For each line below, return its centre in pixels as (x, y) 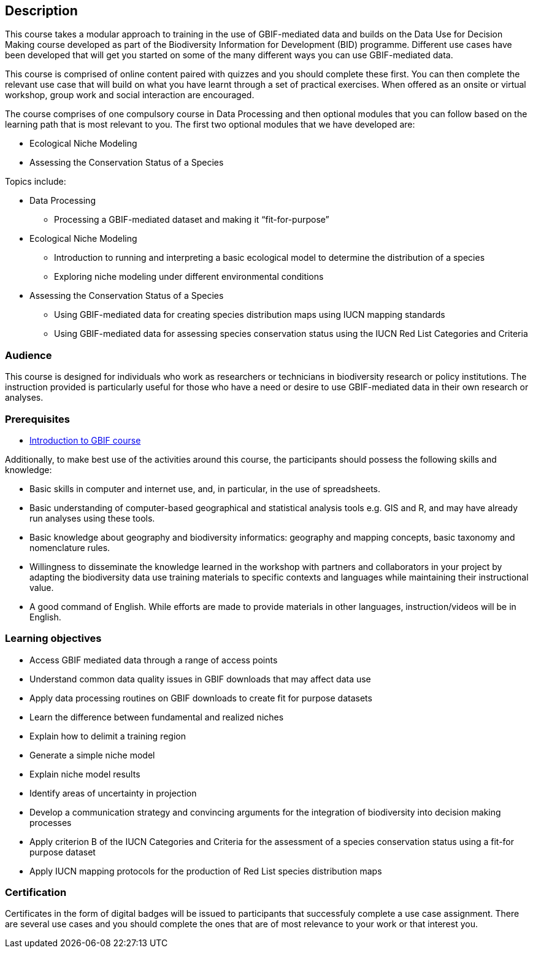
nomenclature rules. (70, 547)
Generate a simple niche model (92, 755)
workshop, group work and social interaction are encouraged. (130, 95)
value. (42, 587)
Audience (29, 355)
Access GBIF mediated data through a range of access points (154, 660)
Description (41, 11)
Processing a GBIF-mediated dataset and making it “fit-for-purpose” (192, 220)
